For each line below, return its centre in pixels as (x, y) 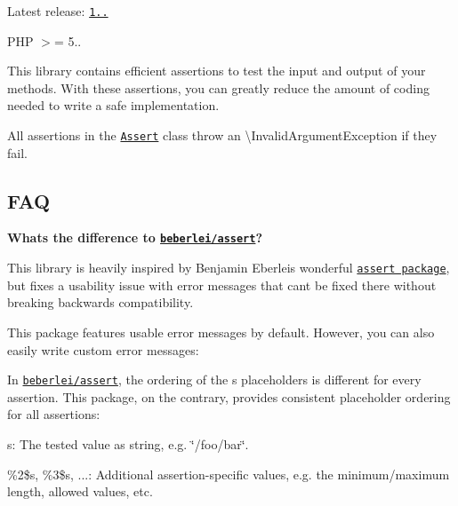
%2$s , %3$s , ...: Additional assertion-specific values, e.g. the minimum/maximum (229, 474)
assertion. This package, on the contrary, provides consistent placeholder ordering (229, 396)
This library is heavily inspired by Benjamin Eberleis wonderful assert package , (229, 268)
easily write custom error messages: (103, 349)
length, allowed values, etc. (80, 491)
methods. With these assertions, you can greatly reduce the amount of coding (218, 87)
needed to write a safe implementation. (113, 105)
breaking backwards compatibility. (100, 302)
